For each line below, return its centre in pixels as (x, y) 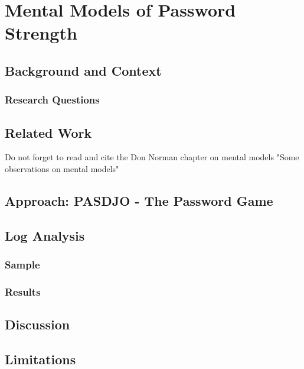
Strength (41, 33)
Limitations (40, 359)
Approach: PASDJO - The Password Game (139, 200)
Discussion (37, 324)
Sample (22, 265)
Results (23, 291)
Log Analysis (45, 235)
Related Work (48, 132)
